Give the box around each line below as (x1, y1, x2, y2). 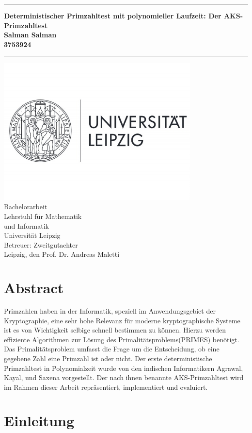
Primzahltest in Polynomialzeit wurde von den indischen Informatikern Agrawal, (4, 363, 243, 373)
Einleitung (4, 410, 75, 430)
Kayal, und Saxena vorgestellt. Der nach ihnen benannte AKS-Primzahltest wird (4, 372, 244, 383)
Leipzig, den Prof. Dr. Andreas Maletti (4, 249, 120, 259)
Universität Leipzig (4, 230, 61, 240)
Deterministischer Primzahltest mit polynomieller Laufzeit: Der (4, 11, 221, 20)
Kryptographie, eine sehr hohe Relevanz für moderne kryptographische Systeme (4, 315, 240, 325)
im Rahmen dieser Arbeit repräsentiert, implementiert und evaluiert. (4, 382, 208, 392)
